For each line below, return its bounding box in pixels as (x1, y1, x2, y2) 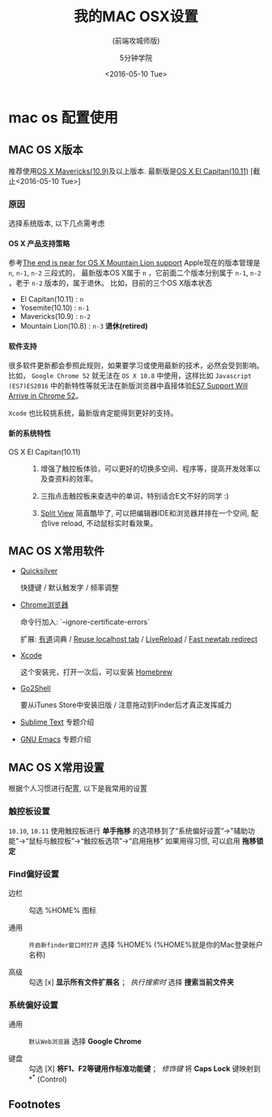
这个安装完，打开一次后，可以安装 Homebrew (19, 667, 172, 677)
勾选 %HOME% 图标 (28, 905, 97, 915)
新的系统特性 (8, 428, 51, 438)
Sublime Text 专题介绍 (19, 717, 95, 727)
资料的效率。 (54, 474, 98, 483)
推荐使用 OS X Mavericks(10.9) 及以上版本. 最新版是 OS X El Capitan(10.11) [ (8, 166, 253, 176)
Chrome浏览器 (19, 600, 69, 609)
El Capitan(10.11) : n (19, 295, 84, 304)
